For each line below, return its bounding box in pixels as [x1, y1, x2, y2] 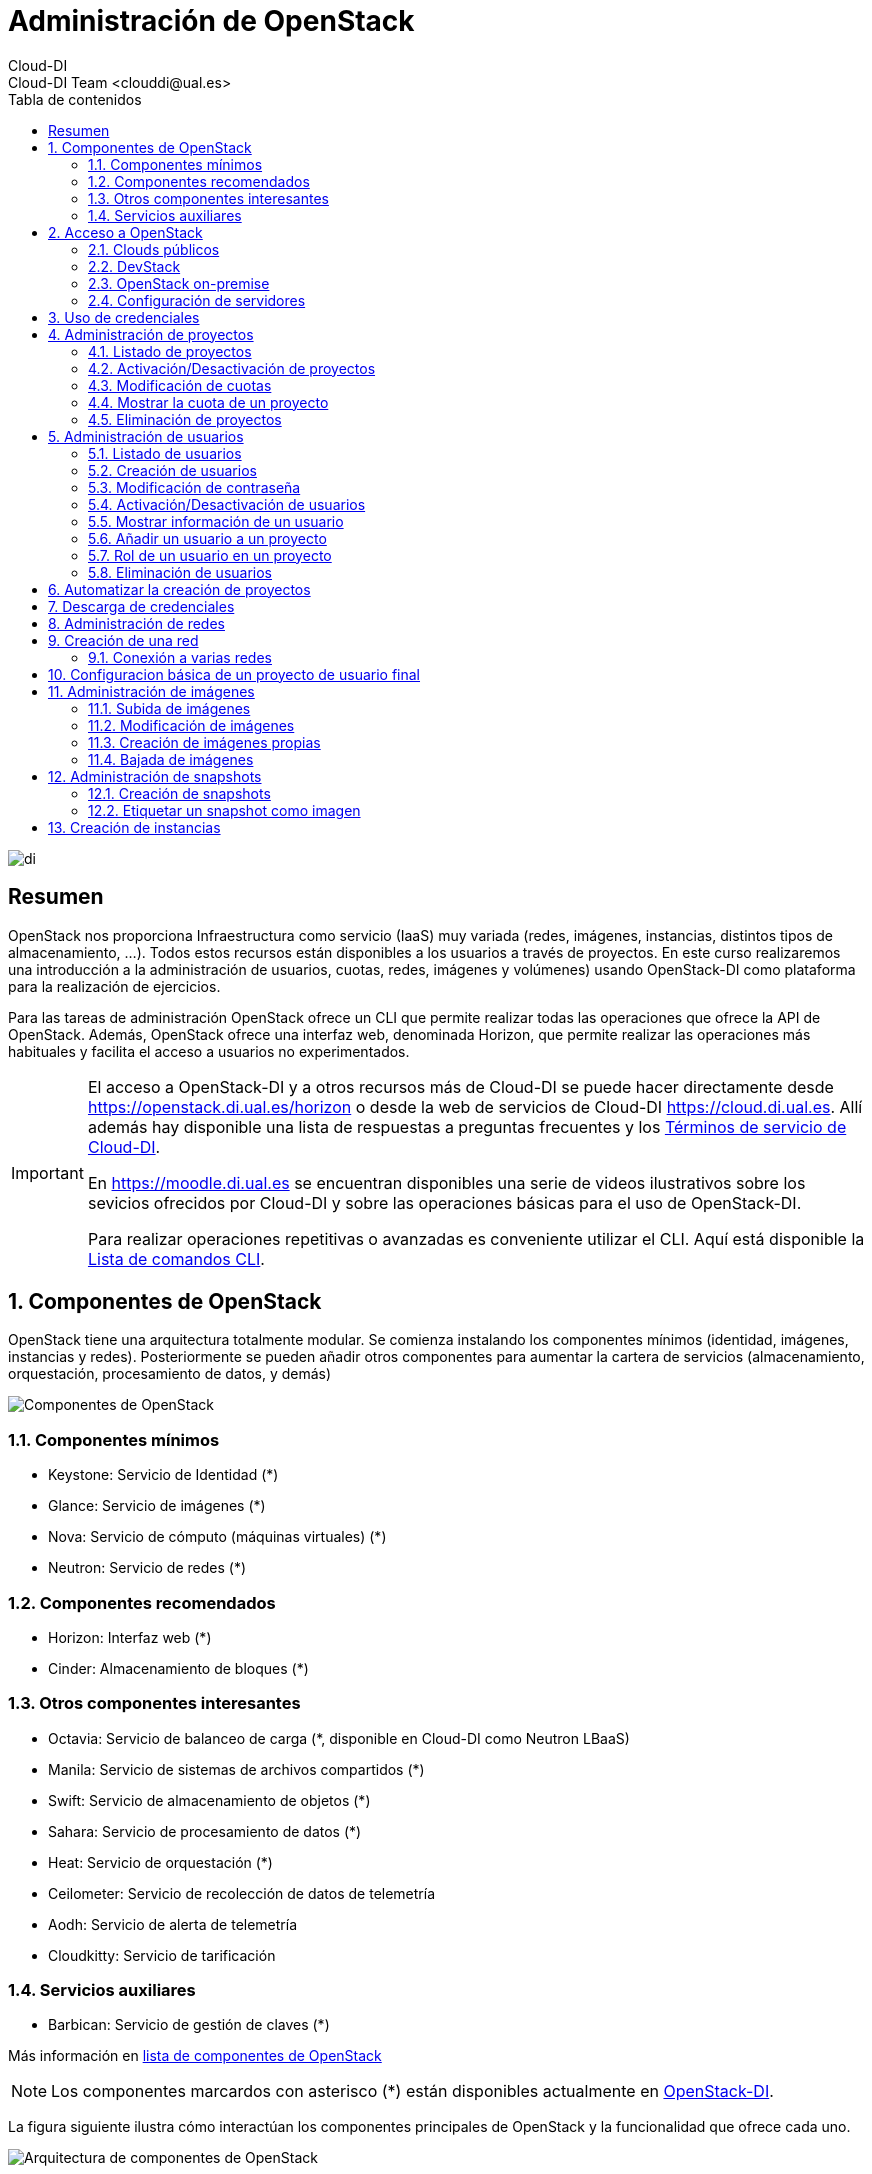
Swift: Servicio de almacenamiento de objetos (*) [48, 1791, 371, 1809]
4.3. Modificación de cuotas [88, 376, 272, 394]
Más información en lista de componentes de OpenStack [8, 2047, 382, 2065]
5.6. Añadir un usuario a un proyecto [88, 529, 327, 547]
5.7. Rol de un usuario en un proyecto [88, 546, 332, 564]
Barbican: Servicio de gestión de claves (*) [48, 2016, 330, 2034]
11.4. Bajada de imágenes [88, 750, 254, 768]
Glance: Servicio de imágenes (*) [48, 1497, 266, 1515]
